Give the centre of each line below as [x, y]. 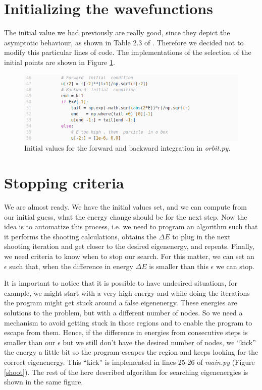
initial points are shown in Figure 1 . [60, 62]
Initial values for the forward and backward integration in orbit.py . [127, 148]
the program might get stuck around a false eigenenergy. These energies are [121, 303]
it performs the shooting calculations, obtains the [80, 236]
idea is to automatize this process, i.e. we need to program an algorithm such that [131, 226]
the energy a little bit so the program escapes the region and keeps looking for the [131, 352]
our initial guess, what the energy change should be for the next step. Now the [126, 216]
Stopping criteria [64, 183]
